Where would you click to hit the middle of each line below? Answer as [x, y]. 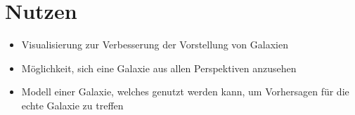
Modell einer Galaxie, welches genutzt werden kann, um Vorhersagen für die [185, 92]
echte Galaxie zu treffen [72, 105]
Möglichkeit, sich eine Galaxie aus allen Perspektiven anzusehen [159, 68]
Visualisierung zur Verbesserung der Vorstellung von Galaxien [155, 45]
